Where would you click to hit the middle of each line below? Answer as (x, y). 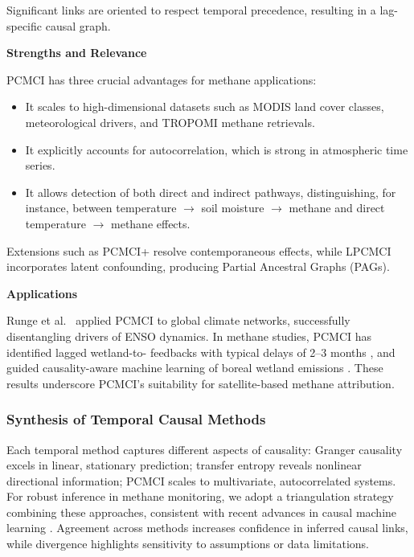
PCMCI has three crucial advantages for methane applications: (162, 79)
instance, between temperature (101, 208)
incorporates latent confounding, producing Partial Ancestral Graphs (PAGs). (198, 266)
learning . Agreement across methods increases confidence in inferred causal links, (207, 528)
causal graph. (78, 25)
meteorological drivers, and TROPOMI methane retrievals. (170, 122)
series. (40, 165)
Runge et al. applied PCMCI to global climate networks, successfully (178, 320)
